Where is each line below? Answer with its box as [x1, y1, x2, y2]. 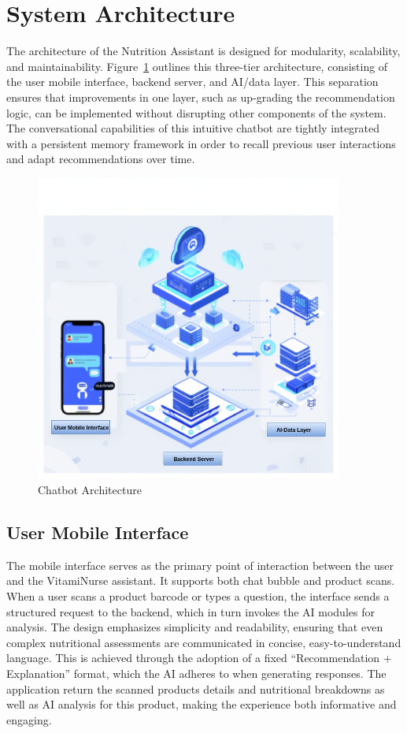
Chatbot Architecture [38, 482, 142, 498]
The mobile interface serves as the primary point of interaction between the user [6, 556, 394, 573]
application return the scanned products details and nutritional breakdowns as [6, 680, 385, 697]
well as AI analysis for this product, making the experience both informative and [6, 696, 397, 713]
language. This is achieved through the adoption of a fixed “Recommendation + [6, 649, 392, 666]
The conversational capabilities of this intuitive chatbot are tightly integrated [6, 120, 380, 136]
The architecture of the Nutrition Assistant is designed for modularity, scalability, [6, 43, 401, 59]
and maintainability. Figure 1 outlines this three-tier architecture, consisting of [6, 58, 388, 74]
